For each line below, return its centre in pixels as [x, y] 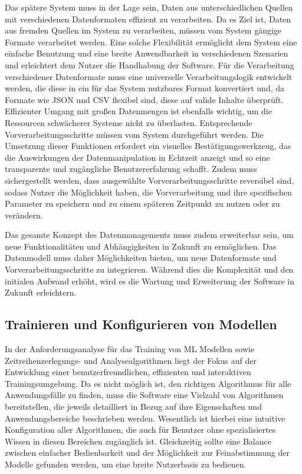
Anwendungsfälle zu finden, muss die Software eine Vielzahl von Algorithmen [144, 395]
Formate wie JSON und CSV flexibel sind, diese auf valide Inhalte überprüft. [144, 99]
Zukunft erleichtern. [41, 292]
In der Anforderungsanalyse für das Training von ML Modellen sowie [130, 349]
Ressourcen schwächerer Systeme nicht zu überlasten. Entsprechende [129, 122]
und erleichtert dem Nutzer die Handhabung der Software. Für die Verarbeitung [150, 64]
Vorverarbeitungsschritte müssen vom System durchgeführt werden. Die [134, 134]
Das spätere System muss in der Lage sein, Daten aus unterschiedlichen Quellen [149, 7]
